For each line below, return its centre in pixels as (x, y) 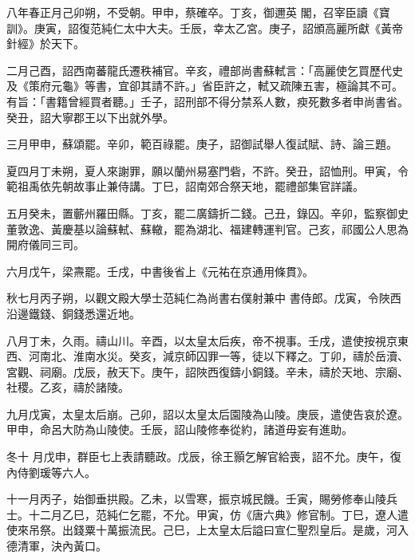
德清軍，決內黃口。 (57, 546)
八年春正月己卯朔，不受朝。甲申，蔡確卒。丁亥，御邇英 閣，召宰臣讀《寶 (198, 12)
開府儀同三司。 (45, 244)
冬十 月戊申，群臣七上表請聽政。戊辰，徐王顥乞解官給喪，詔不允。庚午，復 (204, 457)
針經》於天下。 (45, 43)
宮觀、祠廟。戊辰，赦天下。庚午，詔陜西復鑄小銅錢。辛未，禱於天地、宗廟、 (207, 371)
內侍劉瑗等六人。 (51, 472)
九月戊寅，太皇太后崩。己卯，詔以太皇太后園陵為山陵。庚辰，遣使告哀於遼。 (207, 413)
